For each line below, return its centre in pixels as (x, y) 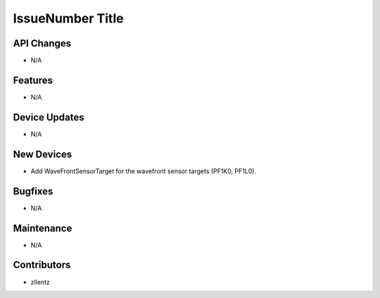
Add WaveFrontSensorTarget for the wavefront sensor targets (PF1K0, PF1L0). (144, 171)
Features (33, 80)
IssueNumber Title (68, 18)
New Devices (43, 154)
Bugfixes (33, 191)
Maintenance (43, 228)
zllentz (40, 282)
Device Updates (49, 117)
